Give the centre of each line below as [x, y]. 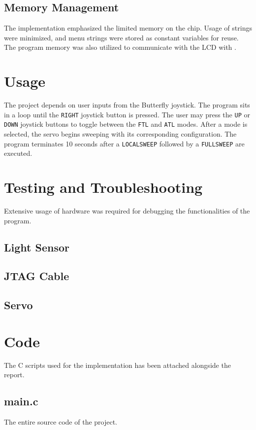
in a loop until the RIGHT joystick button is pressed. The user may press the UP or [127, 114]
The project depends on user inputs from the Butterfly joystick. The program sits [127, 105]
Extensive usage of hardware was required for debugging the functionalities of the [127, 210]
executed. [18, 153]
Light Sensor [37, 247]
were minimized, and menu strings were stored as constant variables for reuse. [121, 37]
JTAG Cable [37, 276]
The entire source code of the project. [61, 422]
